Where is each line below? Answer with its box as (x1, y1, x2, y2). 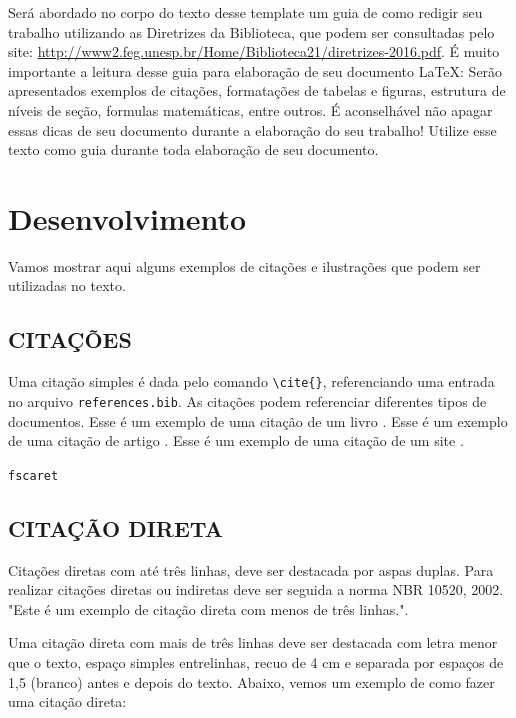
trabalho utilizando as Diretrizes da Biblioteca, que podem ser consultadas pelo (8, 21, 495, 42)
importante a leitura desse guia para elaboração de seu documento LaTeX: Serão (8, 60, 503, 81)
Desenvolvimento (8, 197, 247, 238)
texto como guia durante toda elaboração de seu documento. (8, 139, 379, 160)
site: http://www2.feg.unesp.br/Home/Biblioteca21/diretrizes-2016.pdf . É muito (8, 41, 500, 62)
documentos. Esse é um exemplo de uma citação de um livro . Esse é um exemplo (8, 410, 508, 431)
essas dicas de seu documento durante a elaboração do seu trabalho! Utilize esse (8, 119, 497, 140)
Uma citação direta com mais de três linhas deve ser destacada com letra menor (8, 632, 498, 653)
